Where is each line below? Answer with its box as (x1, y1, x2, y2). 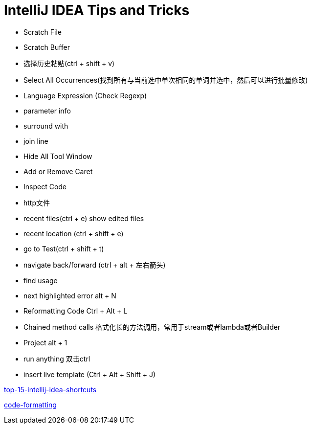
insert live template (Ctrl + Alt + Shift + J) (23, 370, 156, 379)
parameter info (23, 106, 71, 115)
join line (23, 136, 48, 145)
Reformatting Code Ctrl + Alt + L (23, 306, 128, 315)
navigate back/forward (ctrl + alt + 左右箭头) (23, 260, 166, 269)
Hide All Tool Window (23, 152, 92, 160)
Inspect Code (23, 182, 67, 191)
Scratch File (23, 27, 62, 36)
